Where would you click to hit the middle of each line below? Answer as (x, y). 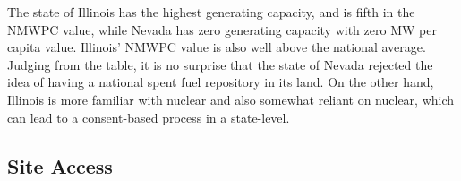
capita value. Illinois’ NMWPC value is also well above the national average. (217, 47)
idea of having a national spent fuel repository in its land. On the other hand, (221, 82)
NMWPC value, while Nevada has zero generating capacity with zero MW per (222, 29)
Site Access (60, 165)
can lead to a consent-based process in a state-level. (149, 117)
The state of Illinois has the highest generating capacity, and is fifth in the (211, 12)
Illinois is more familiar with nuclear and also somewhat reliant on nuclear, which (231, 99)
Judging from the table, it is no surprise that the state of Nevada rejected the (220, 64)
